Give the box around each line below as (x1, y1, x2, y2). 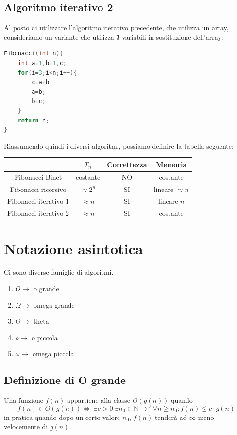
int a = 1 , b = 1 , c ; (17, 59, 67, 67)
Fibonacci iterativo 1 (7, 196, 69, 206)
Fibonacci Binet (14, 172, 62, 182)
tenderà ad (155, 412, 187, 422)
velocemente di (4, 421, 48, 432)
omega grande (34, 299, 75, 310)
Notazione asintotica (4, 239, 143, 259)
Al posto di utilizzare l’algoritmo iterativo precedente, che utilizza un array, (4, 22, 229, 33)
